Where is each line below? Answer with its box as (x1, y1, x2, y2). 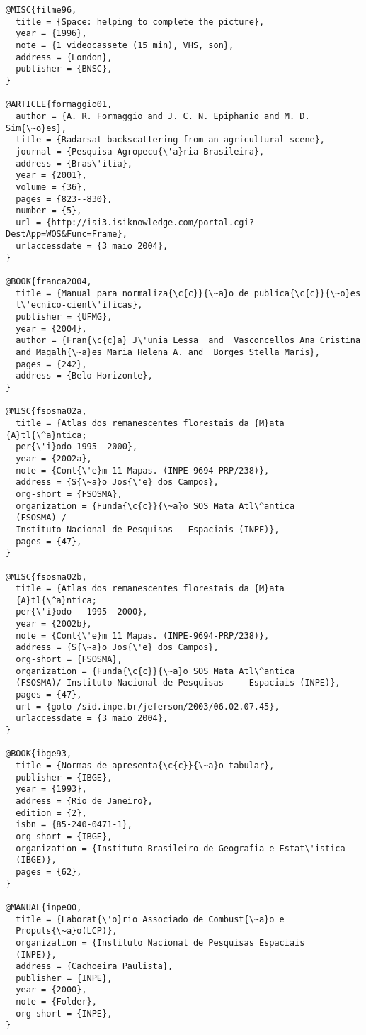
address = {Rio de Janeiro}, (16, 795, 153, 806)
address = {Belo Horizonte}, (16, 371, 153, 381)
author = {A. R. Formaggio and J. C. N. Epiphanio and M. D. (16, 111, 310, 121)
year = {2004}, (16, 323, 87, 334)
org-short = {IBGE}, (16, 831, 113, 841)
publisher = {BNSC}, (16, 64, 113, 74)
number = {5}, (16, 206, 82, 216)
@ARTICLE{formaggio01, (6, 99, 113, 110)
